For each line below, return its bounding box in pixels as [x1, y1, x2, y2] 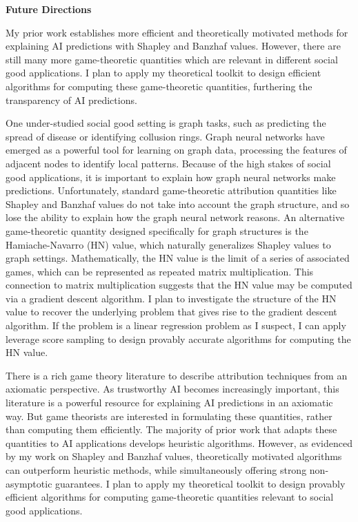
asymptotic [6, 476, 52, 490]
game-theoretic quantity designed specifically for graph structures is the [6, 223, 308, 238]
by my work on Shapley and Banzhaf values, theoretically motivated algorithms [6, 449, 342, 463]
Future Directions [6, 2, 92, 16]
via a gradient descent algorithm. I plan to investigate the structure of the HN [6, 291, 337, 305]
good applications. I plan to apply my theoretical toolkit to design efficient [6, 65, 321, 80]
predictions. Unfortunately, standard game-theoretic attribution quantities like [6, 183, 337, 198]
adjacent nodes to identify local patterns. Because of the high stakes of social [6, 156, 331, 170]
